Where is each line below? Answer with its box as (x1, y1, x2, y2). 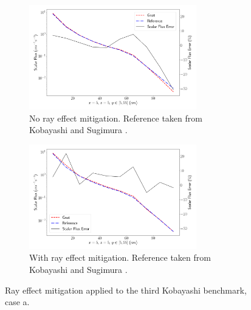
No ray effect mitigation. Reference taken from (29, 111, 202, 124)
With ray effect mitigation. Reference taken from (29, 251, 211, 264)
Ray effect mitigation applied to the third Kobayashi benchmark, (5, 283, 247, 296)
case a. (5, 295, 30, 308)
